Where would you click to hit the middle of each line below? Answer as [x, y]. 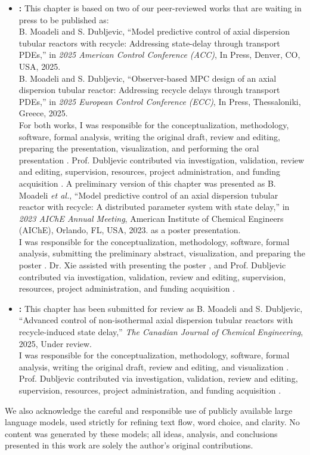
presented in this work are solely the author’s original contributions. [129, 445]
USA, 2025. [40, 66]
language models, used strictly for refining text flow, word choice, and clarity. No [152, 422]
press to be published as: [64, 19]
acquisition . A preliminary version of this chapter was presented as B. [147, 183]
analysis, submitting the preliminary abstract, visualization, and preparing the [162, 253]
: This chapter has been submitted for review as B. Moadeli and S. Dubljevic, [161, 308]
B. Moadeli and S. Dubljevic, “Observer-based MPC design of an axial [148, 78]
